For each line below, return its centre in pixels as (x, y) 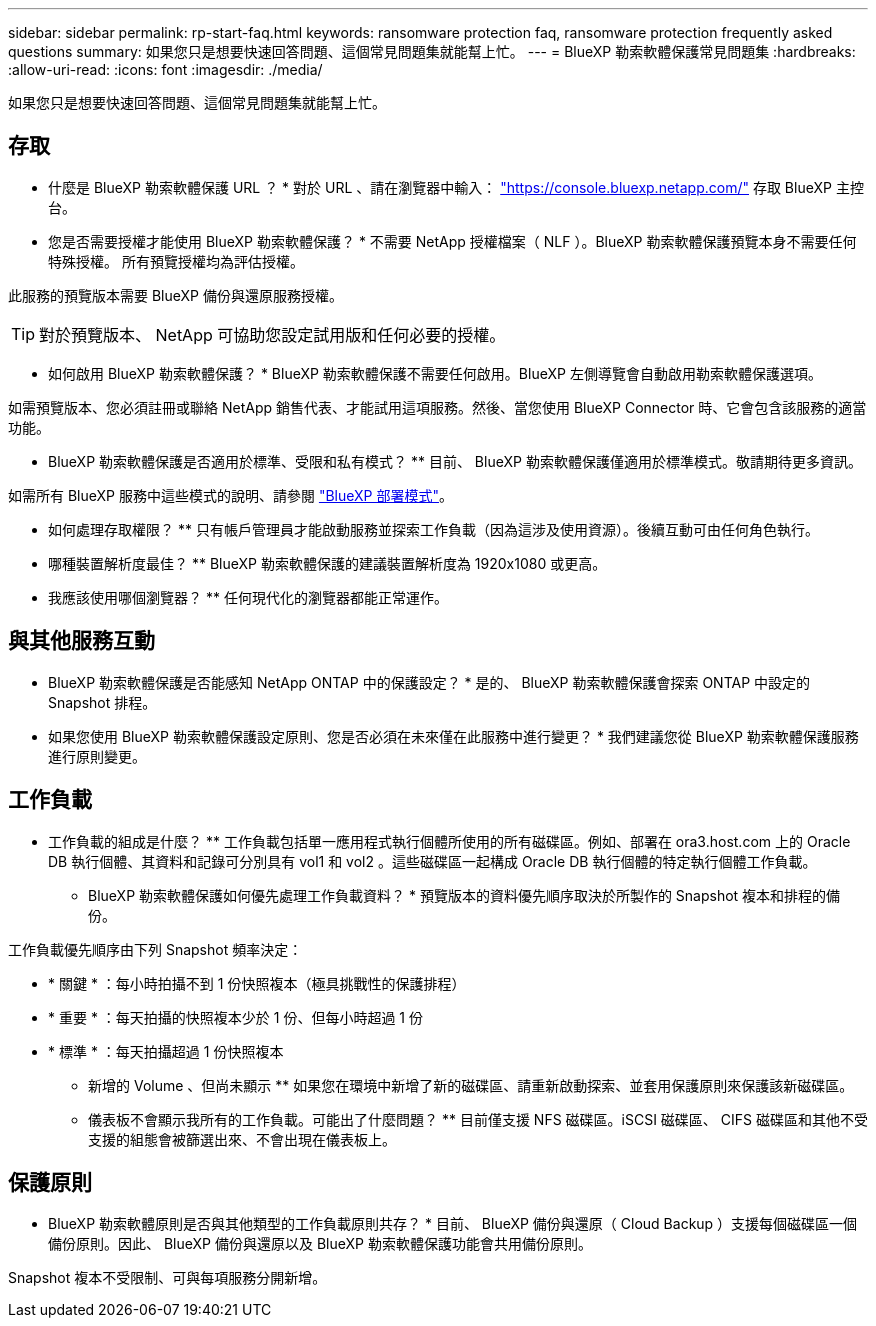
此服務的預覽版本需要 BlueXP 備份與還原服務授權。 (175, 295)
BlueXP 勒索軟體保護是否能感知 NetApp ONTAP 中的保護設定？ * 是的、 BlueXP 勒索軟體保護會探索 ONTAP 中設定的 (429, 682)
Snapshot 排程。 (102, 702)
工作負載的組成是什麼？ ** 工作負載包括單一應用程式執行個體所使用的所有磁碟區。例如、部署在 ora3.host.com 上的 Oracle (449, 841)
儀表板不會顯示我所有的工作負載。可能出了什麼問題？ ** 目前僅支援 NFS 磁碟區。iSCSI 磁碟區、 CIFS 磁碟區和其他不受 (478, 1119)
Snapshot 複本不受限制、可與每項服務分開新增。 (167, 1278)
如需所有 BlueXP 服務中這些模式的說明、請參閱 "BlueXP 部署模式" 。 (230, 495)
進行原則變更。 (97, 756)
